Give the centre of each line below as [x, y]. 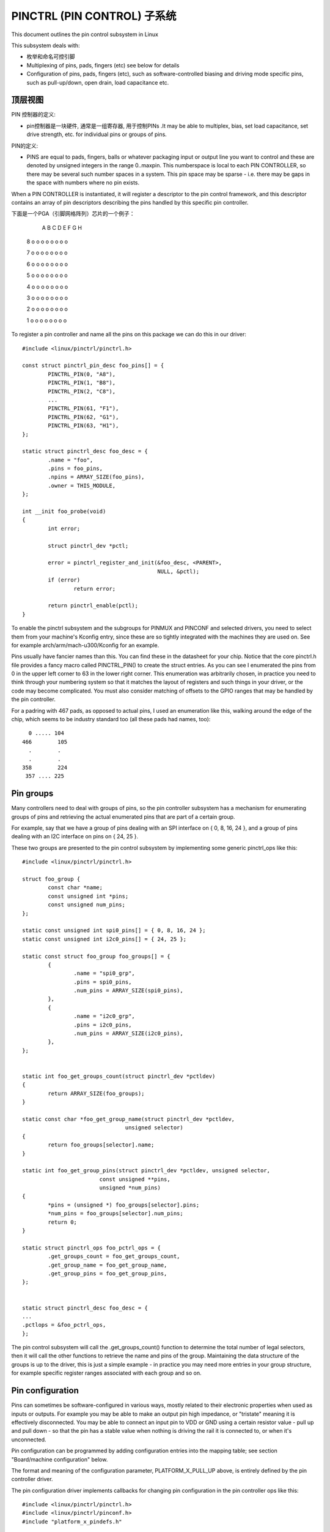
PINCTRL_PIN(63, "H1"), [83, 426]
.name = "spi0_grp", [105, 973]
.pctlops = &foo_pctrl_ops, [64, 1325]
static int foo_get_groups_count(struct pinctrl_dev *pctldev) [119, 1076]
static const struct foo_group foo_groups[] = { [96, 956]
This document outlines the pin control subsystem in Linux [85, 34]
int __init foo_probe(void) [64, 511]
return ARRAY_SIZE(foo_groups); [96, 1093]
